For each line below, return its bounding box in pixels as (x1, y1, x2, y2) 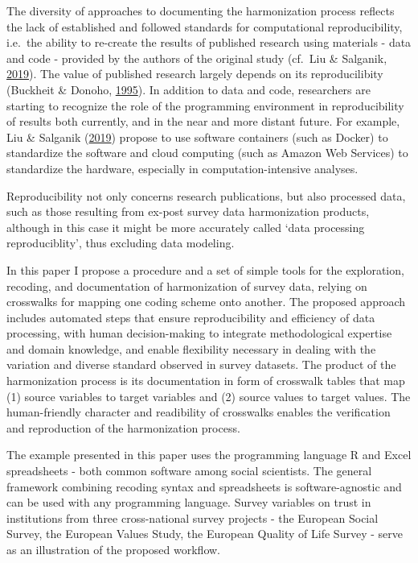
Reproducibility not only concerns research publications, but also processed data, (6, 187, 406, 204)
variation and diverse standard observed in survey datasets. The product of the (6, 356, 396, 373)
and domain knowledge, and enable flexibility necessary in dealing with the (6, 340, 376, 357)
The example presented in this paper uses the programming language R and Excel (6, 446, 412, 463)
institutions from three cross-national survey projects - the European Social (6, 509, 379, 526)
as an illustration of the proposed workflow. (6, 541, 220, 557)
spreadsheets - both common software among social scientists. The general (6, 462, 372, 479)
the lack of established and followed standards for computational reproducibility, (6, 18, 403, 35)
